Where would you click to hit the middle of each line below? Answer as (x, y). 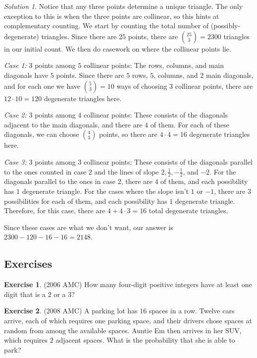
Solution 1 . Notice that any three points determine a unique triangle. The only (124, 6)
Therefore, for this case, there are (55, 210)
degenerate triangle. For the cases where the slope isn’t (105, 191)
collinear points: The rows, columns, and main (154, 65)
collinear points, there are (214, 86)
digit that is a (25, 294)
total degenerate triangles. (188, 210)
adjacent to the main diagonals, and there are (73, 124)
